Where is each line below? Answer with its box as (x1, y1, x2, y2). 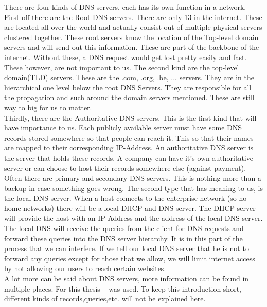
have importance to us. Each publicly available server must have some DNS (4, 122, 242, 133)
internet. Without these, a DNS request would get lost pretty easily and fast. (4, 51, 247, 62)
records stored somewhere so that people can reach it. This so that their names (4, 132, 254, 143)
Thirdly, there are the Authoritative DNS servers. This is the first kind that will (4, 112, 257, 123)
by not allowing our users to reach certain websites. (4, 263, 166, 274)
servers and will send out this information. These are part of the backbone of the (4, 42, 259, 52)
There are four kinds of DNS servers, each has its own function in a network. (4, 2, 246, 12)
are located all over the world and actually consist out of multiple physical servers (4, 22, 262, 32)
